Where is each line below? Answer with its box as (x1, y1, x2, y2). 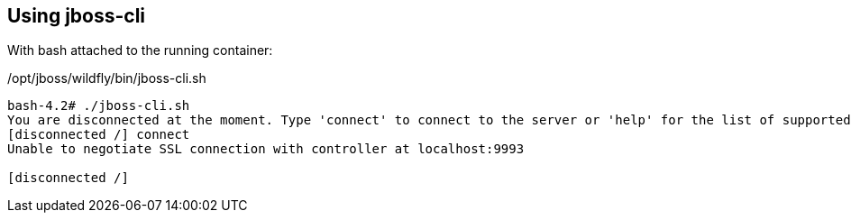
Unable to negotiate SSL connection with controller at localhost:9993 (7, 142, 525, 157)
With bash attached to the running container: (7, 42, 273, 59)
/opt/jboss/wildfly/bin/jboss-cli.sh (7, 70, 206, 87)
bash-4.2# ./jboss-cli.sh (7, 98, 190, 114)
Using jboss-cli (7, 5, 146, 27)
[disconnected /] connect (7, 127, 190, 142)
